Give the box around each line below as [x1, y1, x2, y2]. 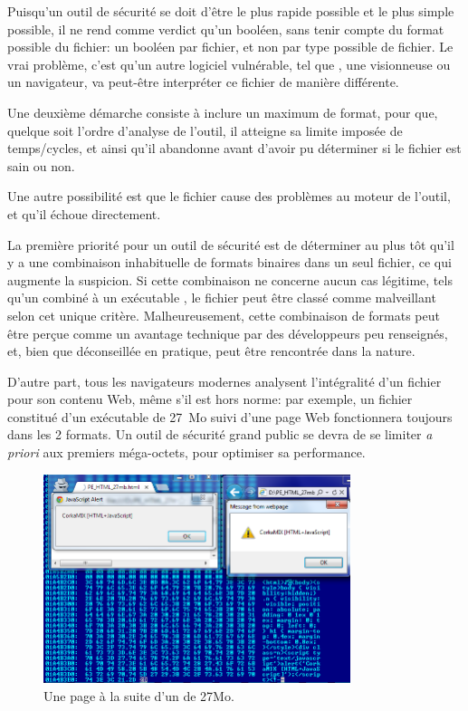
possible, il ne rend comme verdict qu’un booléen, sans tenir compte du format [7, 19, 444, 38]
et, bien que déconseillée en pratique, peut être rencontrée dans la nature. [7, 341, 415, 360]
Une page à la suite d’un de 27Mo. [43, 687, 234, 706]
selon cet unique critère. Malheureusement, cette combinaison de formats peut [7, 305, 440, 324]
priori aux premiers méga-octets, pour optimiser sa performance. [7, 443, 366, 462]
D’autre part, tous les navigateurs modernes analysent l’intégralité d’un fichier [7, 371, 442, 390]
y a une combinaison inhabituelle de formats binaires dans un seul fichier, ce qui [7, 253, 452, 272]
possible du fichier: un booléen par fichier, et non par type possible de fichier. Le [7, 37, 454, 56]
